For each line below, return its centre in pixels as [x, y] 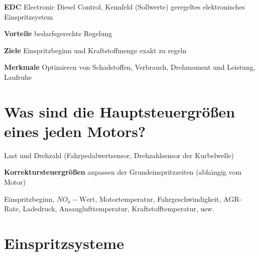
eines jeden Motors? [75, 131]
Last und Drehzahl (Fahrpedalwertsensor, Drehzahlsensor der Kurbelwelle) [119, 155]
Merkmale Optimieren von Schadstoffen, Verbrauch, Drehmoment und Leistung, [130, 67]
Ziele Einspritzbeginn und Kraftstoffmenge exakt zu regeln [95, 50]
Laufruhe [18, 77]
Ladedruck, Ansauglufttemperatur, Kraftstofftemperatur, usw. [118, 209]
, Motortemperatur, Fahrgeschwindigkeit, [158, 199]
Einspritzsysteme [64, 243]
